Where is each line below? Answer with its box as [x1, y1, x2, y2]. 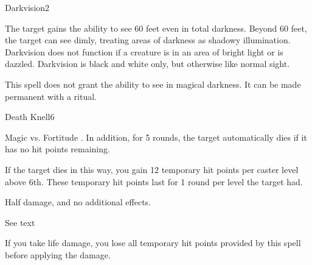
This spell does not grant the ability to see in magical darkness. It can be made [5, 77, 301, 90]
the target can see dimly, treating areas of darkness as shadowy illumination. [5, 34, 291, 46]
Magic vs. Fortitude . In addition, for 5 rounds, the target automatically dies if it [5, 130, 307, 143]
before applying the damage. [5, 248, 111, 261]
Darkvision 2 [5, 1, 50, 13]
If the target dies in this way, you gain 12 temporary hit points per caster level [5, 163, 299, 175]
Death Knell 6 [5, 110, 55, 123]
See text [5, 216, 35, 228]
